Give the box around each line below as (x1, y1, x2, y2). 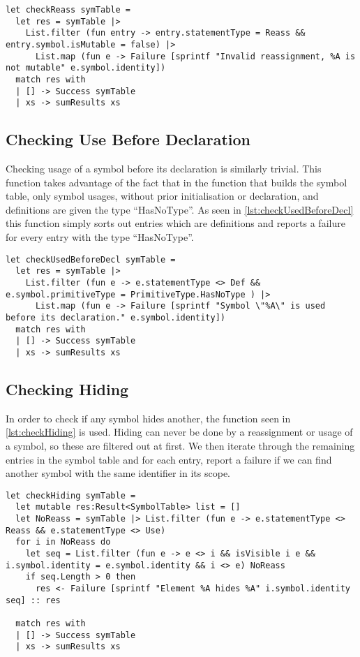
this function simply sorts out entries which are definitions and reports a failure (6, 216, 345, 230)
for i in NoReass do (15, 537, 111, 547)
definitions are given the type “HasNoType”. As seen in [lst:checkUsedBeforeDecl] (6, 202, 354, 216)
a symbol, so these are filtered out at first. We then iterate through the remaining (6, 438, 355, 452)
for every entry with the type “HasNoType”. (6, 230, 194, 244)
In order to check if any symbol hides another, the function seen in (6, 411, 291, 425)
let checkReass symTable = (6, 5, 130, 15)
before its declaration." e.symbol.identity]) (6, 312, 225, 323)
